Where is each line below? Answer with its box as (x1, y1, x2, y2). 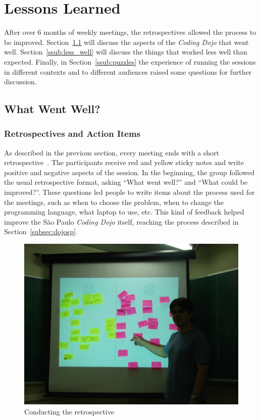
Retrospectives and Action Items (4, 127, 141, 140)
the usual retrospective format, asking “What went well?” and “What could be (4, 177, 248, 187)
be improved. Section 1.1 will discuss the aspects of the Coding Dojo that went (4, 36, 249, 47)
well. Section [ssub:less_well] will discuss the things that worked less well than (4, 46, 247, 57)
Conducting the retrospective (24, 406, 114, 416)
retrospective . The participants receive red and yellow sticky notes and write (4, 157, 244, 168)
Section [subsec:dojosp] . (4, 226, 78, 237)
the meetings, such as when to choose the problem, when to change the (4, 196, 224, 207)
